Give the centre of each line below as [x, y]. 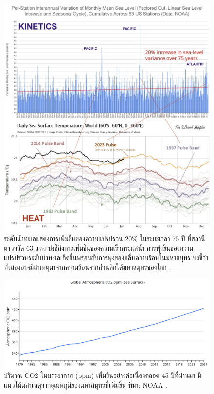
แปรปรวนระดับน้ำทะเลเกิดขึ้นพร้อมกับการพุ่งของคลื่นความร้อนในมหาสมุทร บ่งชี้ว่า [106, 257]
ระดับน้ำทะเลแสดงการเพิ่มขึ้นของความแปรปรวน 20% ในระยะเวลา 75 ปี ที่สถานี [105, 238]
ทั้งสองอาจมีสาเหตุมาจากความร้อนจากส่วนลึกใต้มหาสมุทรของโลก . [88, 267]
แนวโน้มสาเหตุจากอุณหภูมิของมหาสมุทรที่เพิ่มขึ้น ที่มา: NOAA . [86, 385]
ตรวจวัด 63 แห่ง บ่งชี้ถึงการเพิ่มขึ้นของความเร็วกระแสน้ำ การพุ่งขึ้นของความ [98, 248]
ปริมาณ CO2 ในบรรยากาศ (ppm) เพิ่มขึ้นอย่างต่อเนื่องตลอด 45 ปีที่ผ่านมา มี [103, 375]
